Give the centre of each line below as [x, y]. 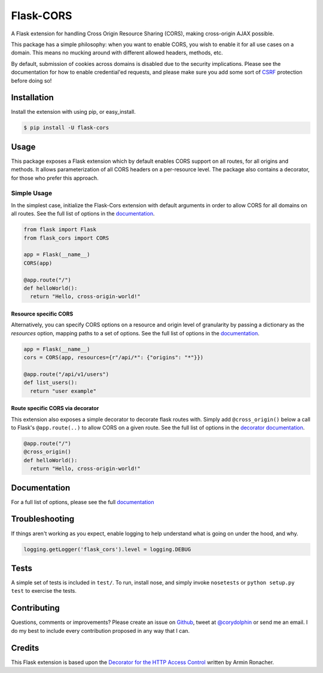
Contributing [35, 608]
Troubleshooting [43, 519]
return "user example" [63, 391]
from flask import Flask [60, 230]
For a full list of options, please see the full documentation [83, 502]
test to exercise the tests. [44, 591]
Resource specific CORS [42, 314]
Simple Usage [32, 193]
